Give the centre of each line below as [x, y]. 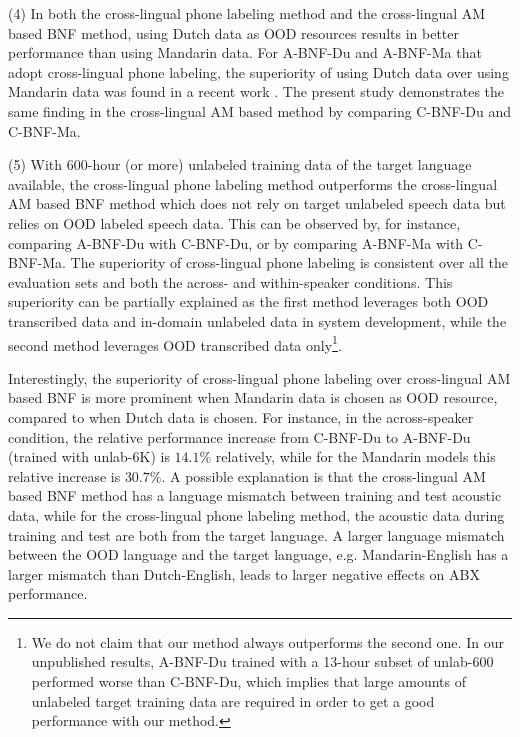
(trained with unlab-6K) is [89, 456]
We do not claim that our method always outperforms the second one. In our [267, 641]
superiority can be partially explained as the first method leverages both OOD [248, 301]
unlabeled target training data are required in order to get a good [233, 700]
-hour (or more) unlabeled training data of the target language [279, 164]
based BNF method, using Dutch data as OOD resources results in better [234, 32]
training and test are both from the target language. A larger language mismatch [256, 534]
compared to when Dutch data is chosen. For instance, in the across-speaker [241, 416]
